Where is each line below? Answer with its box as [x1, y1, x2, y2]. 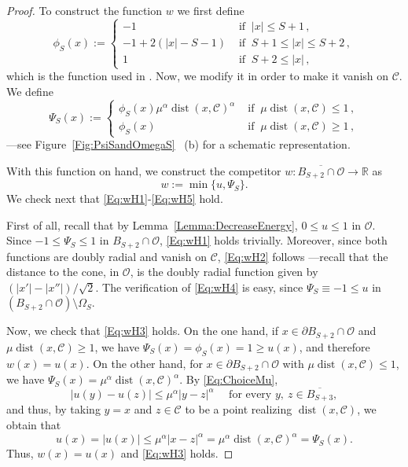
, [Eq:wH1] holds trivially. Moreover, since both [159, 232, 388, 248]
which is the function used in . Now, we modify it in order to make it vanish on [6, 68, 389, 84]
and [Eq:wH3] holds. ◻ [120, 445, 233, 461]
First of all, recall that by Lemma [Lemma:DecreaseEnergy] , [6, 216, 298, 233]
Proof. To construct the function [6, 2, 163, 18]
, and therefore [299, 338, 370, 355]
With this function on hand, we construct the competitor [6, 162, 281, 178]
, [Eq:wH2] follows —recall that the [217, 248, 388, 264]
